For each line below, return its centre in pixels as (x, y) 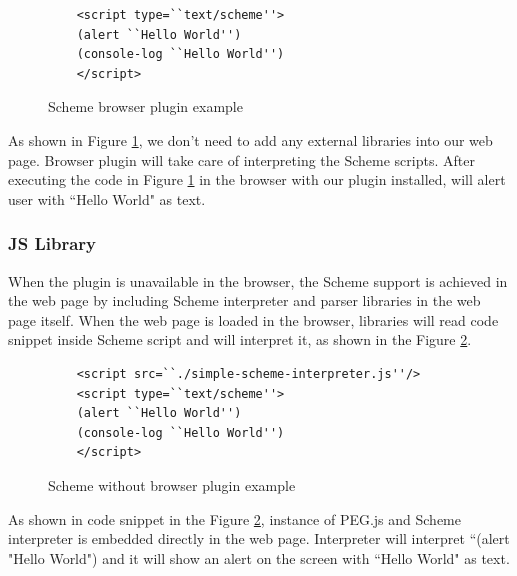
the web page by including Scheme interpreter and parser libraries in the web (244, 300)
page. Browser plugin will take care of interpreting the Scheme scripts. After (241, 159)
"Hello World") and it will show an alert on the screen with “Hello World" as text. (259, 557)
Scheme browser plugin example (145, 106)
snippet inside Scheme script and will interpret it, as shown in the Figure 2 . (240, 339)
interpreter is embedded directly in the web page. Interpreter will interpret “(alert (259, 538)
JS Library (52, 243)
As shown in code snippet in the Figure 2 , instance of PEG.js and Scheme (235, 518)
